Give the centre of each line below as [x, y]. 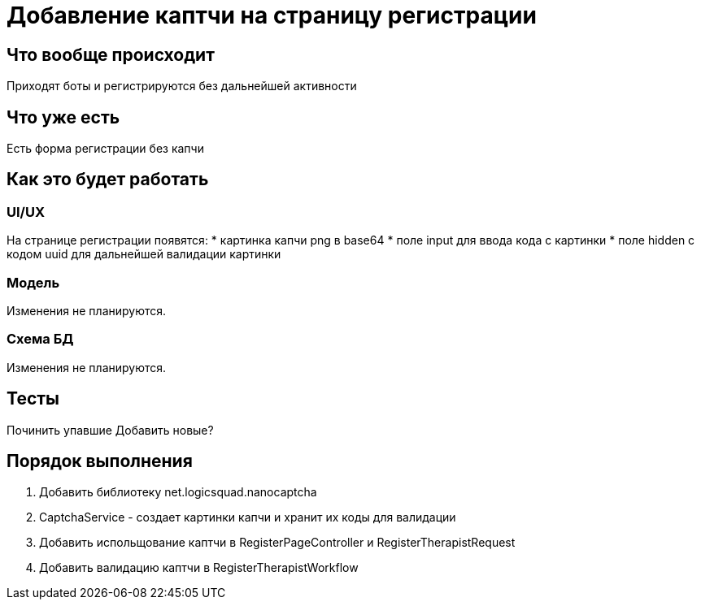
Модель [33, 282]
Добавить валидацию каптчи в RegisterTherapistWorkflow [199, 568]
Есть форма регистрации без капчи [105, 149]
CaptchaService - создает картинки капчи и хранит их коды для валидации [248, 517]
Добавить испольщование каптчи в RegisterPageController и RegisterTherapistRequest [277, 543]
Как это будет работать [108, 180]
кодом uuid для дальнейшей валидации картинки [144, 254]
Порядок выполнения [100, 461]
